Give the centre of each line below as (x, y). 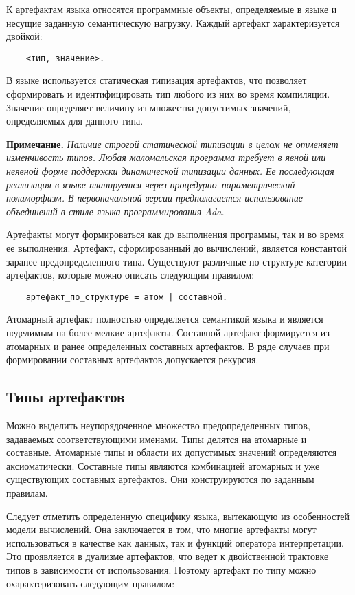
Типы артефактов (66, 397)
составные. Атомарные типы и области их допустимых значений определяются (172, 452)
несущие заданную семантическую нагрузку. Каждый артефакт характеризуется (173, 22)
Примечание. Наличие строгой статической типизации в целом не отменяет (172, 143)
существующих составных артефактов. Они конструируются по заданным (160, 479)
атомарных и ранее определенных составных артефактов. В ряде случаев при (168, 346)
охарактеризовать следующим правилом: (91, 583)
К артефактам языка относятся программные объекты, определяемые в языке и (172, 9)
